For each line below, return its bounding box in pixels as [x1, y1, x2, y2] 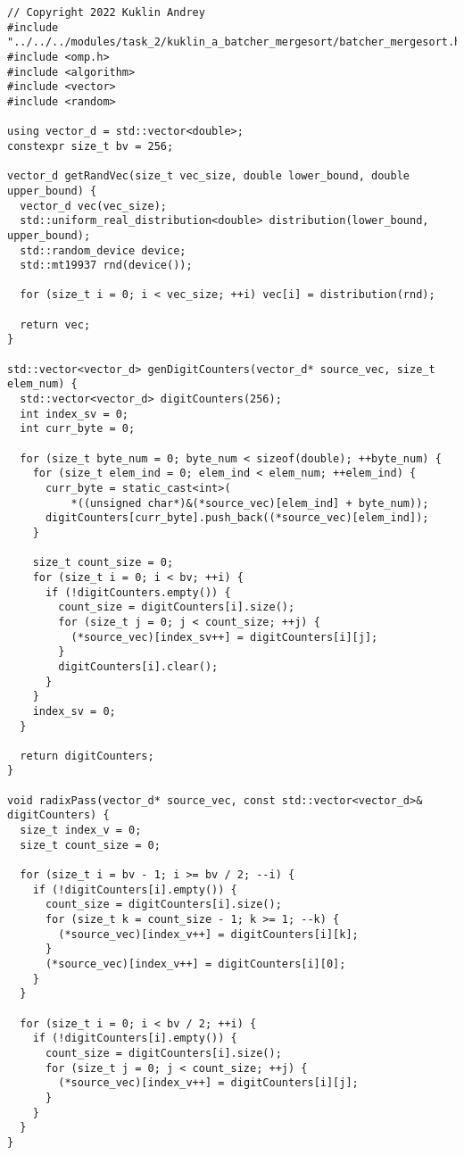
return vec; [20, 318, 91, 331]
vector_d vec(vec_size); [20, 199, 167, 212]
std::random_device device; [20, 244, 186, 257]
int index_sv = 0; [20, 407, 129, 420]
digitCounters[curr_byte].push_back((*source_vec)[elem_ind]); [45, 511, 429, 525]
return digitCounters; [20, 749, 154, 762]
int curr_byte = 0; [20, 422, 136, 436]
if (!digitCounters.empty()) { [45, 586, 231, 599]
